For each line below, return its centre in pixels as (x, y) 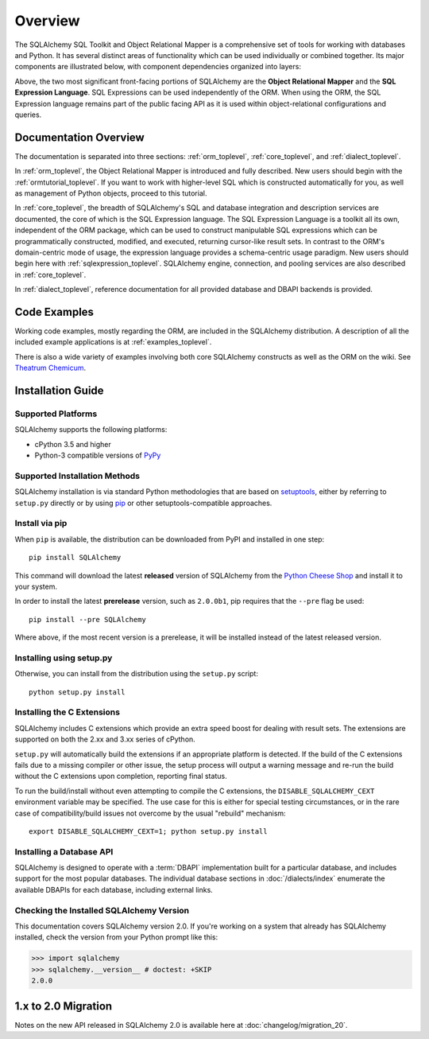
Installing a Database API (64, 851)
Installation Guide (59, 390)
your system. (36, 586)
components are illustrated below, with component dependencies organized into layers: (158, 67)
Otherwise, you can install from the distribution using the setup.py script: (136, 674)
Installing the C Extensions (68, 712)
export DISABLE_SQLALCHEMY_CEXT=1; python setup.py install (148, 831)
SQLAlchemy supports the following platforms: (91, 430)
